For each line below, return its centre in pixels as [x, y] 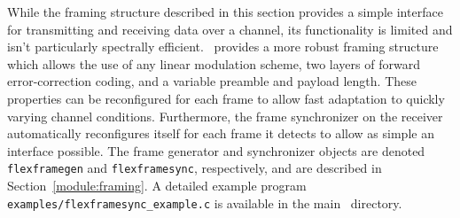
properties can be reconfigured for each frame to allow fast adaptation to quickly [226, 98]
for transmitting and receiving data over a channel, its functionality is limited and [230, 29]
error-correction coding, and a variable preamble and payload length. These [212, 81]
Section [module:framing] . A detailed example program [157, 185]
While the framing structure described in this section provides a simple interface [225, 12]
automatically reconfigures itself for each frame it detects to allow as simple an [221, 133]
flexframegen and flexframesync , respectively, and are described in [195, 168]
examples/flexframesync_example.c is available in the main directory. [205, 202]
